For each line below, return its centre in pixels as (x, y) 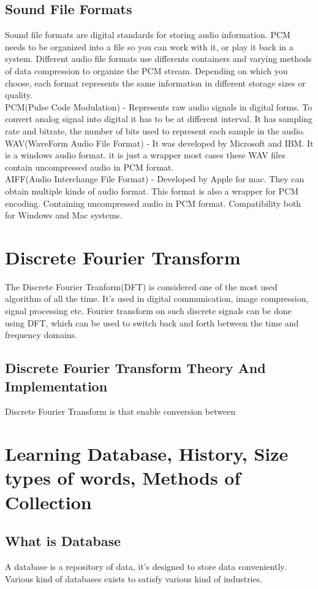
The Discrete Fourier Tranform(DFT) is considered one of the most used (141, 286)
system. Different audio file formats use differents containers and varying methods (158, 59)
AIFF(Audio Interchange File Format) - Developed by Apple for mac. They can (155, 179)
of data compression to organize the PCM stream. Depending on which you (146, 70)
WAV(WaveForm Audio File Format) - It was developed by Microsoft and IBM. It (159, 143)
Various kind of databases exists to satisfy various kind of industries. (134, 578)
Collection (48, 502)
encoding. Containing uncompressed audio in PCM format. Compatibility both (153, 203)
